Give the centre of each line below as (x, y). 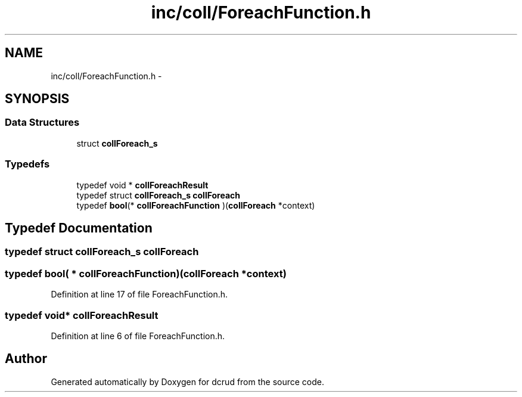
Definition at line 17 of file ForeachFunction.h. (139, 294)
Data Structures (42, 122)
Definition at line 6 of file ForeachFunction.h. (138, 336)
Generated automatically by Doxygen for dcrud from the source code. (188, 382)
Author (26, 359)
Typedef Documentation (79, 228)
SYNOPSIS (37, 99)
